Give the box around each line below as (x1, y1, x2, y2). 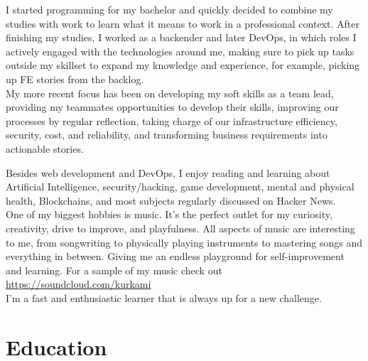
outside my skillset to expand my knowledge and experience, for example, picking (6, 58, 360, 72)
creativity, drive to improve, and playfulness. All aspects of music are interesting (6, 220, 355, 235)
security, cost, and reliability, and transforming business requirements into (6, 127, 328, 142)
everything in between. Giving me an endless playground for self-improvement (6, 249, 345, 264)
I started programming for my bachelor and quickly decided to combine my (6, 2, 333, 16)
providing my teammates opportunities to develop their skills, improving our (6, 99, 339, 114)
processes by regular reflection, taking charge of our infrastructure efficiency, (6, 113, 337, 128)
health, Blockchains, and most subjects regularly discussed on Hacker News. (6, 193, 336, 208)
